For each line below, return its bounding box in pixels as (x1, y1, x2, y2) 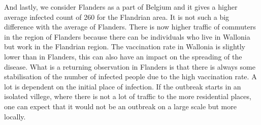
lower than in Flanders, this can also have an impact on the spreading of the (4, 51, 242, 61)
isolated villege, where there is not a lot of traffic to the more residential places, (4, 91, 251, 102)
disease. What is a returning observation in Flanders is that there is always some (4, 61, 255, 72)
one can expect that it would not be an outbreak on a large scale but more (4, 101, 237, 111)
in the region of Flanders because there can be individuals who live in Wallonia (4, 31, 250, 42)
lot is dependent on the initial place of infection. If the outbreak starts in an (4, 81, 241, 91)
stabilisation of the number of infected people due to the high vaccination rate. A (4, 71, 257, 82)
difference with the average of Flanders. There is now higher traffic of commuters (4, 21, 256, 32)
